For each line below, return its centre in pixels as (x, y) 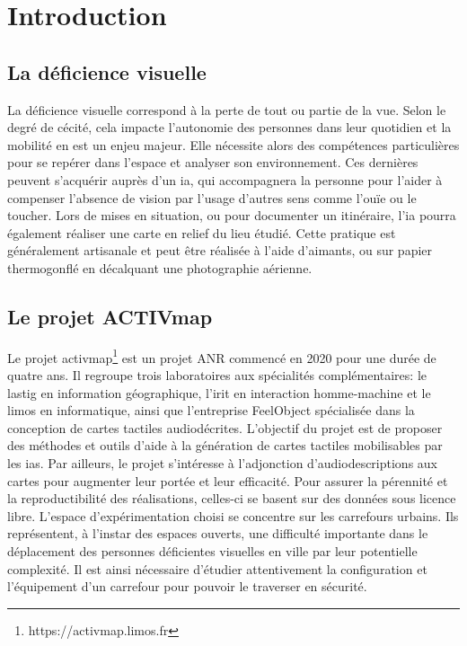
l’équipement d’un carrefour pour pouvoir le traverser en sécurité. (187, 586)
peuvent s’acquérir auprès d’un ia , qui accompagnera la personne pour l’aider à (225, 179)
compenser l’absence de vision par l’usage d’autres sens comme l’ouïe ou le (212, 197)
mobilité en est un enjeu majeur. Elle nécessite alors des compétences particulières (233, 144)
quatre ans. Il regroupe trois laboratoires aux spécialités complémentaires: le (217, 374)
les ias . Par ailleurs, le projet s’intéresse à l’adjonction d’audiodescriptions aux (223, 462)
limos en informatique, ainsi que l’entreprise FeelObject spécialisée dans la (211, 410)
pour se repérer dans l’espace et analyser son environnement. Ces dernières (213, 162)
